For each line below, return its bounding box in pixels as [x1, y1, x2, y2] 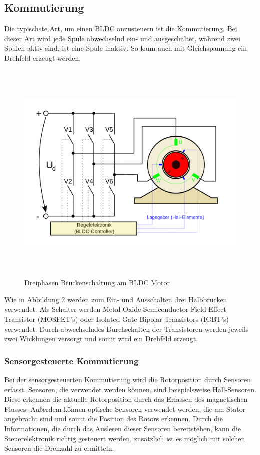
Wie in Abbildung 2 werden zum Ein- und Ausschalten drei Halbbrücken [4, 294, 227, 304]
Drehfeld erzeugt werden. [4, 52, 81, 63]
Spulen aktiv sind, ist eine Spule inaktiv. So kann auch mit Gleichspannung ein [4, 43, 247, 53]
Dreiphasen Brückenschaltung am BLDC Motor [24, 277, 170, 288]
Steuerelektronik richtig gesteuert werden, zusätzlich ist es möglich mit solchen [4, 433, 245, 443]
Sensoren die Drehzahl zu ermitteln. [4, 443, 114, 453]
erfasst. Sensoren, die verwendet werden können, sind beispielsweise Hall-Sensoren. [4, 384, 257, 394]
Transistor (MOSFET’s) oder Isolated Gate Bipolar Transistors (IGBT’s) [4, 314, 229, 324]
